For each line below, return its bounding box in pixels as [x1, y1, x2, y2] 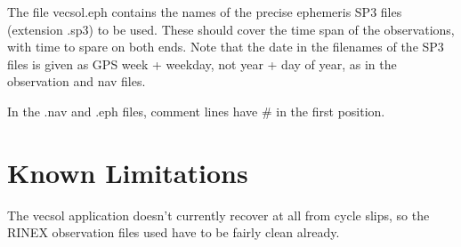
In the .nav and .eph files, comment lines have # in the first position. [7, 101, 385, 120]
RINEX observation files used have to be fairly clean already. [7, 223, 340, 242]
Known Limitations [7, 154, 248, 190]
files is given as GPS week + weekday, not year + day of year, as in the [7, 54, 397, 73]
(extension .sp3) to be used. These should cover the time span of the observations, [7, 20, 455, 38]
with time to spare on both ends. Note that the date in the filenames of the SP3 [7, 37, 444, 56]
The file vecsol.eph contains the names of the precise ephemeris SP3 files [7, 3, 402, 20]
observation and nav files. [7, 72, 146, 91]
